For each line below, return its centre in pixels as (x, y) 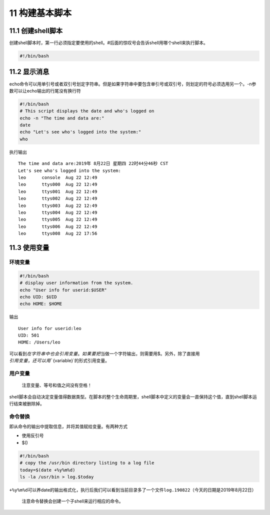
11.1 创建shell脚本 (36, 31)
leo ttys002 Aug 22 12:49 (58, 198)
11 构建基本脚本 (40, 13)
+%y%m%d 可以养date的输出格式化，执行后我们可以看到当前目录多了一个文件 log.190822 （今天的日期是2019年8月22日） (133, 490)
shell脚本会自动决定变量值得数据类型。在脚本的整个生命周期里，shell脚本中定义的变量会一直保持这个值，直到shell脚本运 (133, 396)
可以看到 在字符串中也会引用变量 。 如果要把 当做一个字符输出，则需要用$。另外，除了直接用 (104, 353)
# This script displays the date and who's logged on (87, 111)
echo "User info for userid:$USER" (63, 290)
